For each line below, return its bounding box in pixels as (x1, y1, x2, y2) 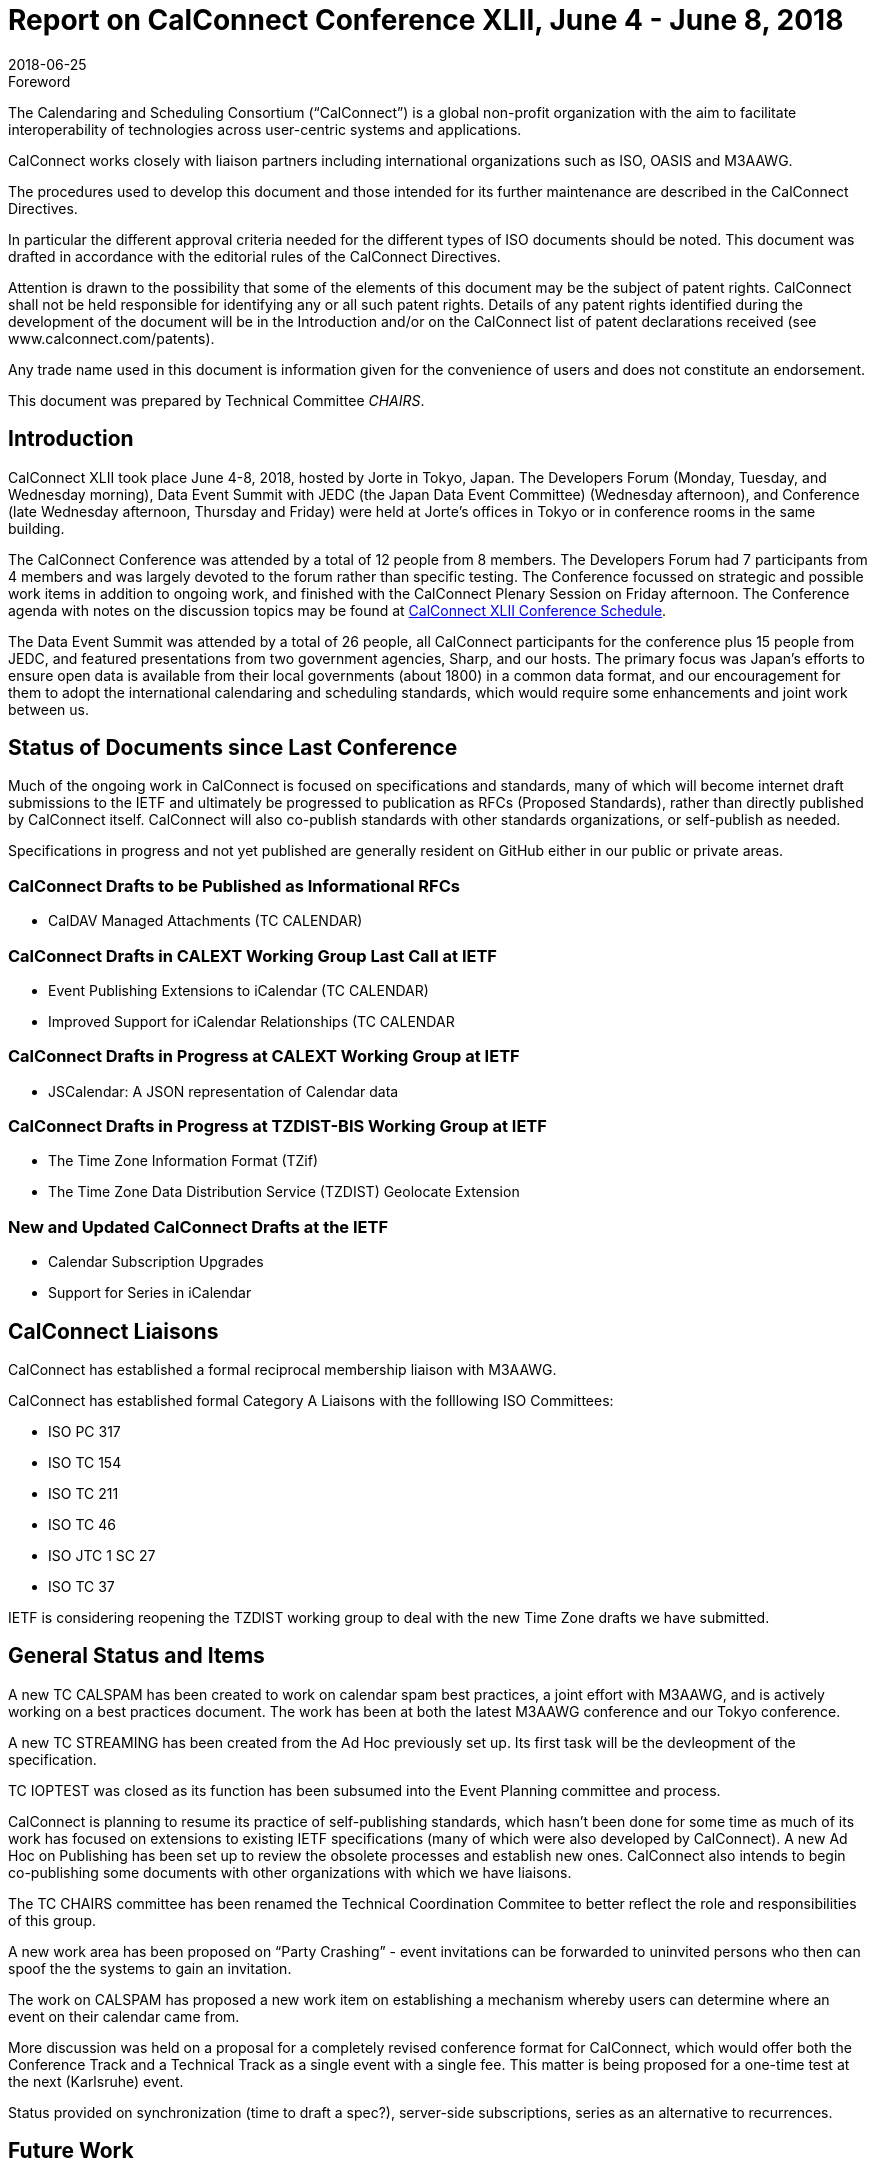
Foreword (8, 72, 71, 90)
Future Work (8, 2138, 134, 2164)
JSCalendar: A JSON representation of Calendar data (48, 1082, 399, 1100)
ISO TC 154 (48, 1454, 122, 1472)
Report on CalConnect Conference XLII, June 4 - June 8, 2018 (8, 3, 844, 37)
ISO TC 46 (48, 1516, 116, 1534)
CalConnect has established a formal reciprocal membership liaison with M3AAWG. (8, 1361, 557, 1379)
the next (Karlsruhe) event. (8, 2072, 184, 2090)
